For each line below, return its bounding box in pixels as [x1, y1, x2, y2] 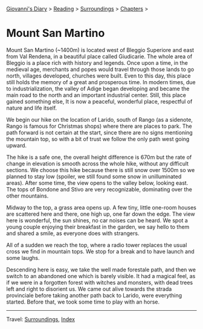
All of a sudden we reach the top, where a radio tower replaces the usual [6, 241, 187, 248]
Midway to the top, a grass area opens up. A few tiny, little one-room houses [6, 204, 196, 211]
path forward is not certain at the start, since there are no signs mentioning [6, 128, 193, 136]
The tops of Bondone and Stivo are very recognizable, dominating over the [6, 185, 192, 193]
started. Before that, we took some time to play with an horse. [6, 298, 160, 305]
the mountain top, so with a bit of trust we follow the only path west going [6, 135, 190, 142]
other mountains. [6, 192, 49, 199]
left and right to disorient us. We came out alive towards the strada [6, 285, 172, 293]
